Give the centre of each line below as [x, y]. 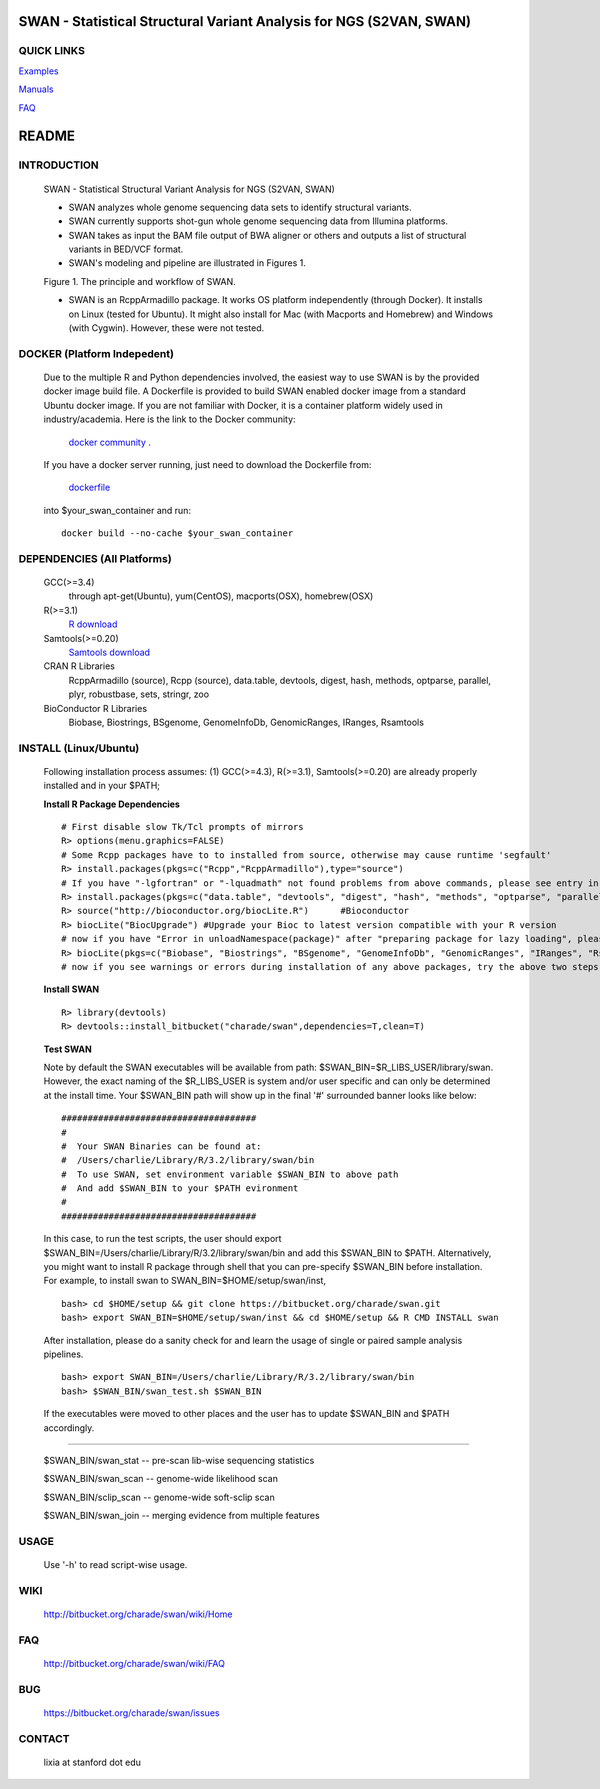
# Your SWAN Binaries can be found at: [161, 1146]
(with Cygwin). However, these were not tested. [166, 328]
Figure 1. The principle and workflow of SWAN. [140, 281]
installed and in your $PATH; [101, 786]
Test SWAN [67, 1049]
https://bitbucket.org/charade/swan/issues [131, 1712]
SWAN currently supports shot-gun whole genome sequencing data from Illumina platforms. [258, 221]
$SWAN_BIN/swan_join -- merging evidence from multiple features [181, 1516]
